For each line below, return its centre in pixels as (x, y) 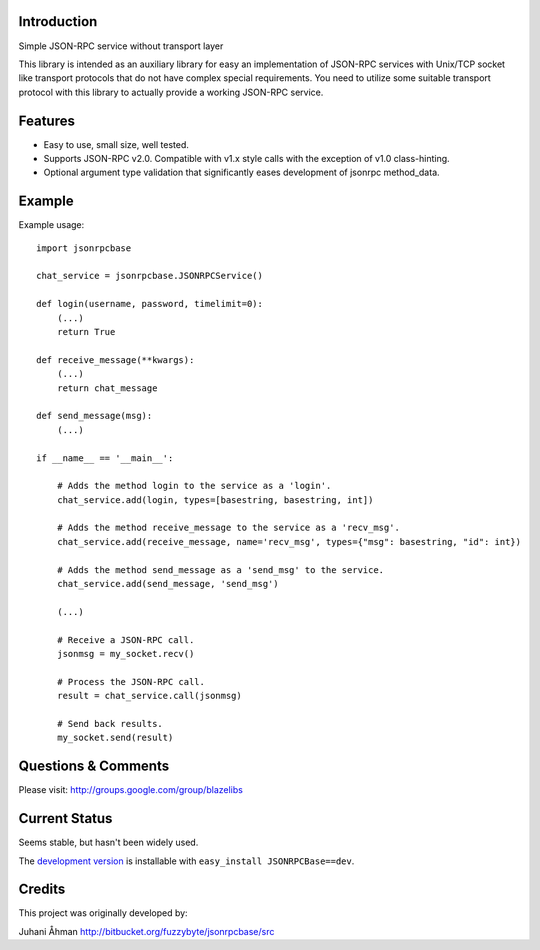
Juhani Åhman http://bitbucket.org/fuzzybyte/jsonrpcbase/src (146, 931)
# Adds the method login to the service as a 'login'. (194, 486)
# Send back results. (110, 723)
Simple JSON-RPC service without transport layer (121, 46)
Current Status (65, 818)
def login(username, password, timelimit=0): (150, 304)
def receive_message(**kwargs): (115, 359)
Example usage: (51, 225)
